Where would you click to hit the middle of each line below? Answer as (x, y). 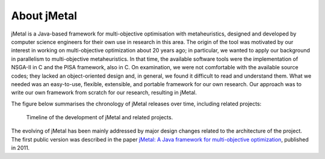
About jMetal (44, 16)
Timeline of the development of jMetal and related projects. (100, 117)
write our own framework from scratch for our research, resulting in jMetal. (104, 93)
